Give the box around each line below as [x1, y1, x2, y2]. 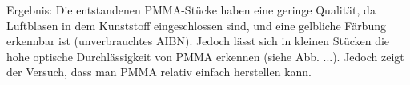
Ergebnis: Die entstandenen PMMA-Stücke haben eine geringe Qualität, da [6, 2, 376, 17]
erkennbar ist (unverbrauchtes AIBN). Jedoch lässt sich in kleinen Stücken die [6, 33, 390, 49]
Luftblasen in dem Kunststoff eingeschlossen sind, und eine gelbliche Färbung [6, 17, 386, 33]
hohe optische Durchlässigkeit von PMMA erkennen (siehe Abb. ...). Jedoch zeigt [6, 48, 404, 64]
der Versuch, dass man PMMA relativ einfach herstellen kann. [6, 64, 312, 80]
